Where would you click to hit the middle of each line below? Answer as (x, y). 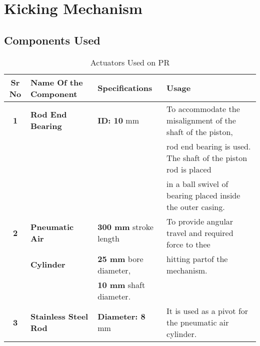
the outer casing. (196, 206)
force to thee (188, 244)
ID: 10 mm (118, 120)
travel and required (200, 232)
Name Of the (57, 82)
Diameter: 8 (121, 316)
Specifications (125, 88)
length (108, 238)
